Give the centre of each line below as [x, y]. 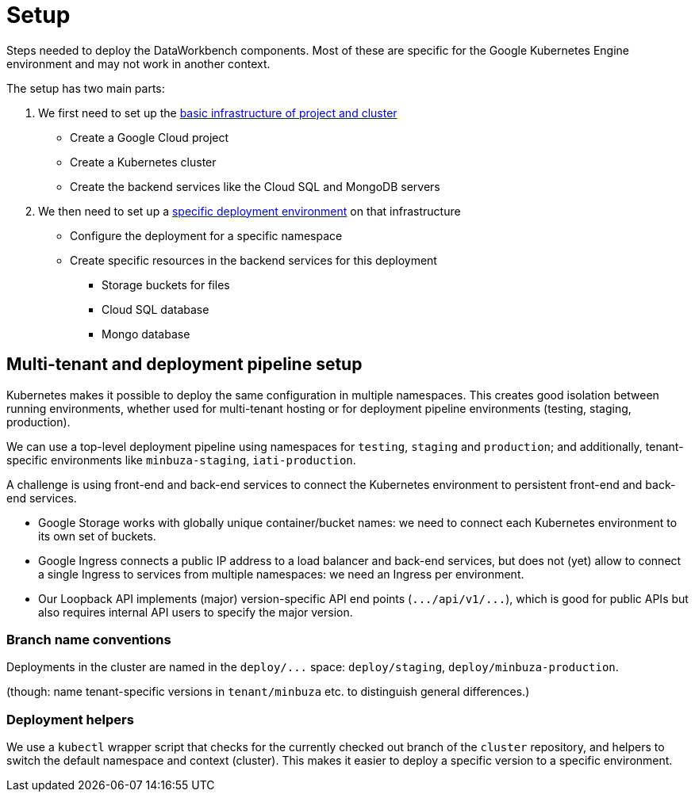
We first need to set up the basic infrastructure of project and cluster [218, 113]
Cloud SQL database [156, 309]
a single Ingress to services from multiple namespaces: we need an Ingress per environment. [281, 574]
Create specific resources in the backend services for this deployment [253, 260]
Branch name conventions [89, 639]
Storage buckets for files [166, 284]
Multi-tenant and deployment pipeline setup [184, 365]
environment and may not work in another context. [138, 63]
